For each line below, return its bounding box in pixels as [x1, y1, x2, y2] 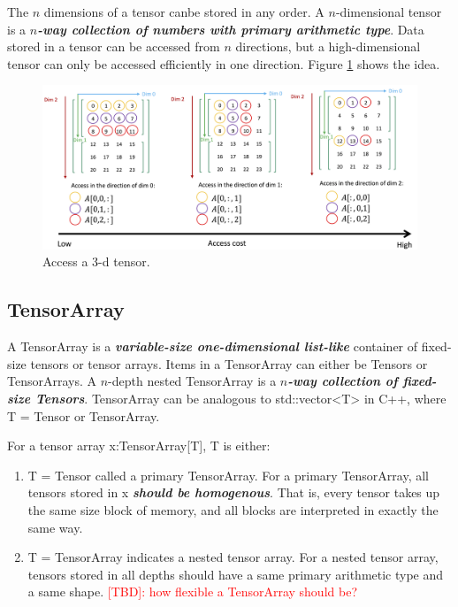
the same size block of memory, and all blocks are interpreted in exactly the [27, 501, 439, 519]
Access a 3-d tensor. [42, 252, 150, 271]
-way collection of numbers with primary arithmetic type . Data [37, 19, 424, 38]
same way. [27, 518, 83, 536]
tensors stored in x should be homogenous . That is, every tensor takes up [27, 483, 440, 502]
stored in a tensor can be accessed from [7, 37, 220, 56]
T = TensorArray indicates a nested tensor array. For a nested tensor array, [27, 548, 439, 566]
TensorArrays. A [7, 372, 96, 390]
